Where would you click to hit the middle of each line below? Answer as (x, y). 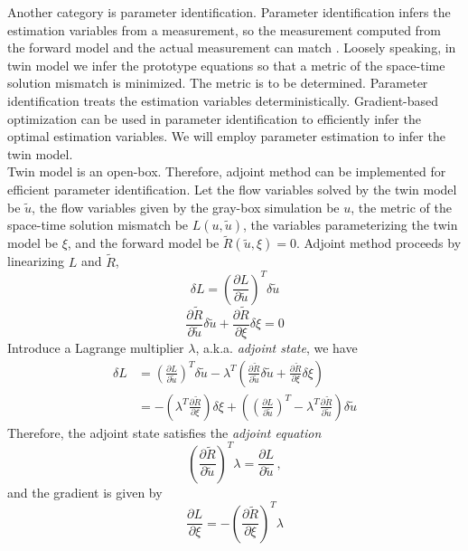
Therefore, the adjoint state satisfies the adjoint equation (164, 432)
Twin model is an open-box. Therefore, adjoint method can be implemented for (227, 171)
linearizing (36, 261)
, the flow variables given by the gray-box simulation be (186, 207)
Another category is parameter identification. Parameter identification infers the (229, 12)
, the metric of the (401, 207)
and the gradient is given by (85, 492)
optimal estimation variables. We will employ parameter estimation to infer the (226, 136)
